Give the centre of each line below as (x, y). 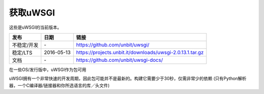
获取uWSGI (32, 13)
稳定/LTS (22, 53)
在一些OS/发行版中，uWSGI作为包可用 (48, 69)
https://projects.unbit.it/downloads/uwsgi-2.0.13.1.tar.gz (140, 52)
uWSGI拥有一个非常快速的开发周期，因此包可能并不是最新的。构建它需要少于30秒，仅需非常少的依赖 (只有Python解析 (128, 78)
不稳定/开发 (25, 45)
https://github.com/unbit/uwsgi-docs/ (120, 60)
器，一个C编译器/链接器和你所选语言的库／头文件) (59, 85)
